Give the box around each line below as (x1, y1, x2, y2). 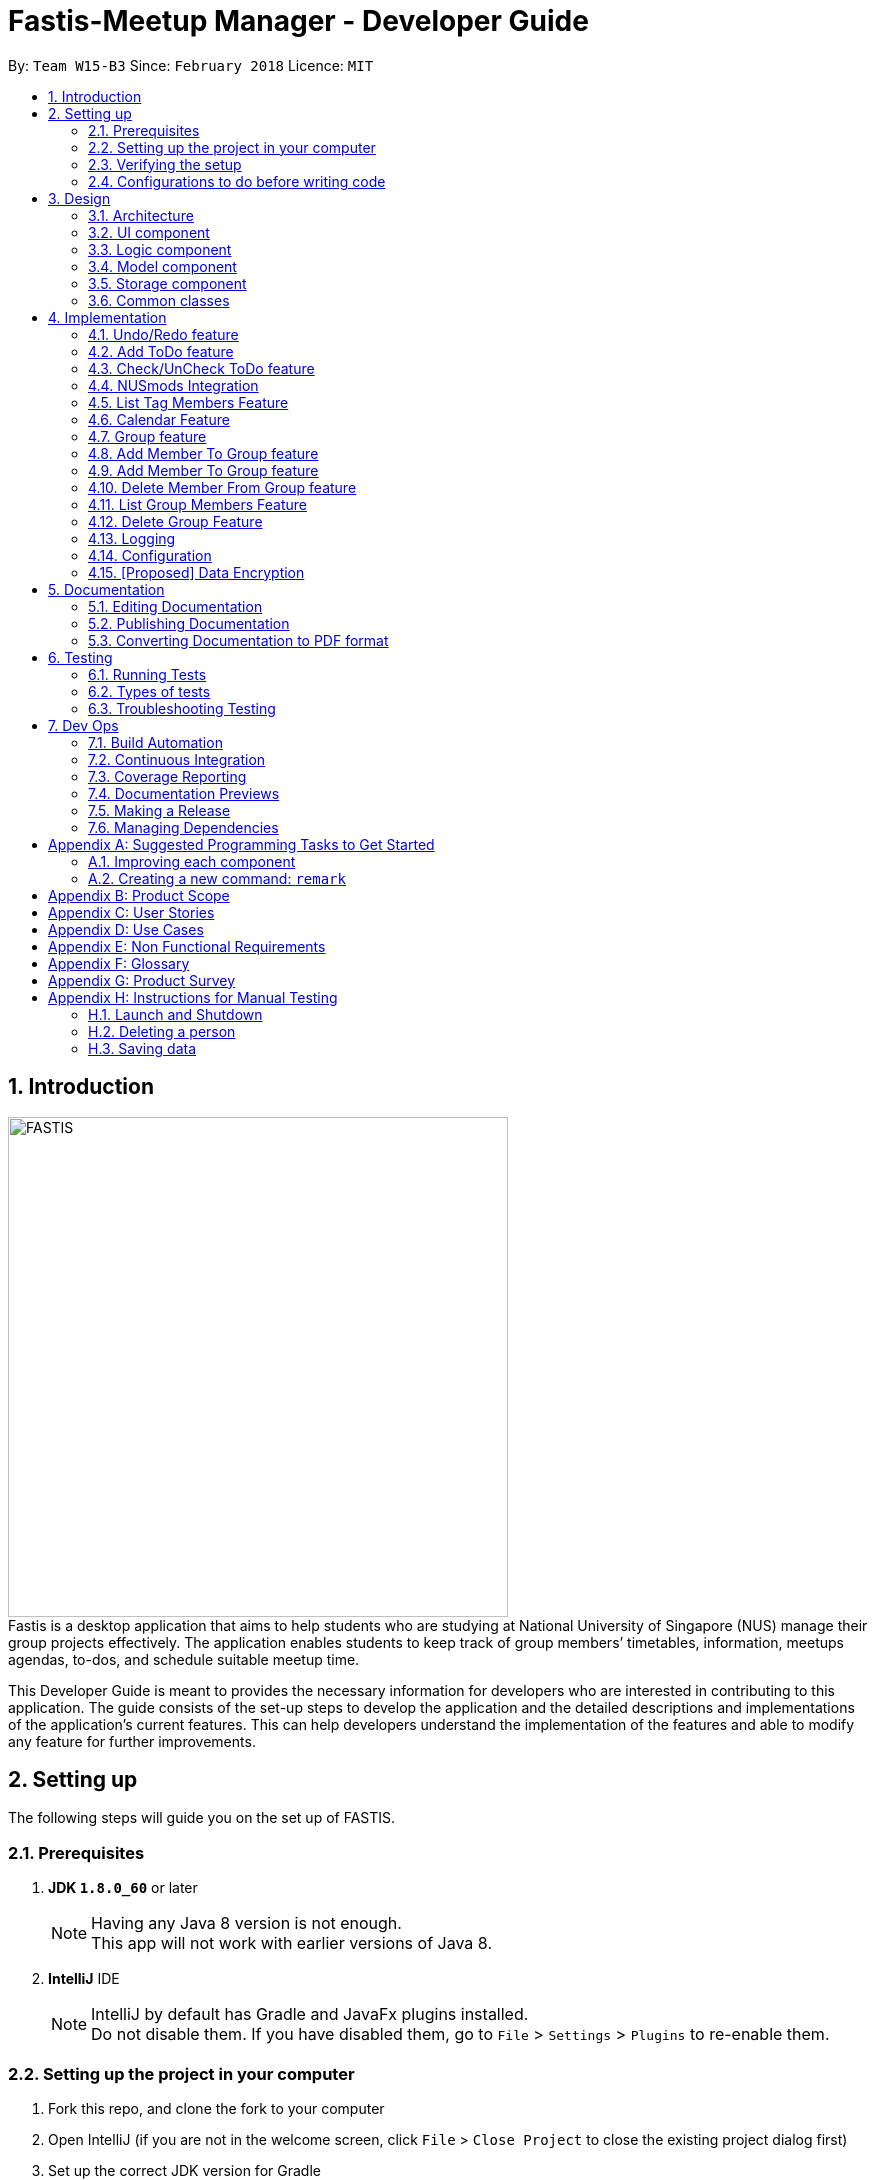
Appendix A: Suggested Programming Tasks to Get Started (48, 835, 435, 853)
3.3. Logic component (88, 240, 232, 258)
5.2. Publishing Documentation (88, 614, 290, 632)
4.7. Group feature (88, 427, 207, 445)
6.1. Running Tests (88, 665, 207, 683)
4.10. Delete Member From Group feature (88, 478, 357, 496)
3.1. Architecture (88, 206, 194, 224)
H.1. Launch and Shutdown (88, 1005, 263, 1023)
